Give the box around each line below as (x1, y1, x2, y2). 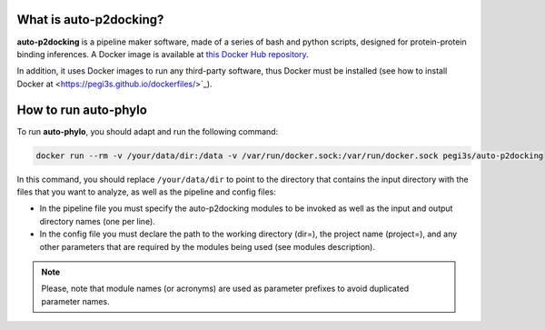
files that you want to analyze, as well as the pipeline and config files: (16, 186, 276, 197)
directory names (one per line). (39, 215, 156, 226)
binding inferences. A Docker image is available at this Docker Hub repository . (16, 48, 309, 59)
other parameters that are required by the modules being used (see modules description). (39, 241, 376, 252)
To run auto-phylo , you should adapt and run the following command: (16, 125, 279, 136)
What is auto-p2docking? (16, 12, 164, 27)
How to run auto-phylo (16, 102, 147, 117)
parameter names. (41, 295, 110, 306)
